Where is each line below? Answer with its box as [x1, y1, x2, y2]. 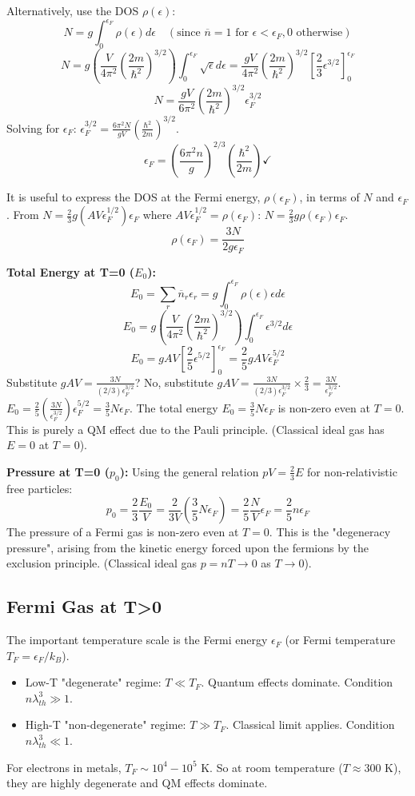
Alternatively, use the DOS [6, 2, 139, 18]
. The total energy [129, 399, 218, 416]
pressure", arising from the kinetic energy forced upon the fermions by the [6, 539, 369, 555]
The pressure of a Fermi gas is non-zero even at [6, 523, 239, 540]
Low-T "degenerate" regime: [25, 674, 162, 691]
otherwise [296, 27, 343, 39]
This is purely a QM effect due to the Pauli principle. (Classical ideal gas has [6, 420, 385, 437]
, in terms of [299, 189, 360, 205]
